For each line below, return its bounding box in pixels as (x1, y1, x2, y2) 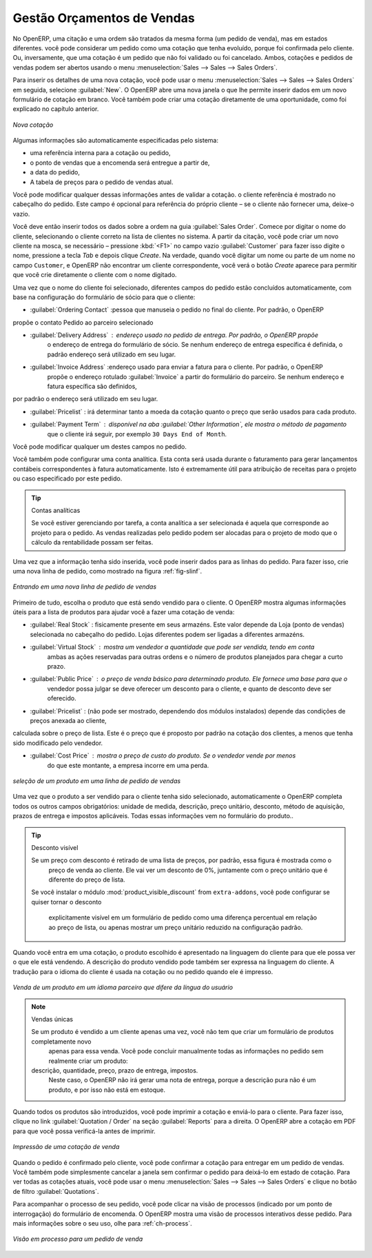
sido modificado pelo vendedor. (12, 738, 103, 747)
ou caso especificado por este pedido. (12, 474, 123, 483)
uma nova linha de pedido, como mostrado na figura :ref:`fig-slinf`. (12, 567, 203, 575)
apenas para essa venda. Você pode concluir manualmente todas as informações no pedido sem (48, 1047, 324, 1055)
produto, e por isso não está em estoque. (48, 1086, 165, 1094)
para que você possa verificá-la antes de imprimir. (12, 1127, 156, 1135)
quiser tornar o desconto (31, 897, 102, 906)
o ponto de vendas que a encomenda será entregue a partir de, (30, 159, 210, 167)
